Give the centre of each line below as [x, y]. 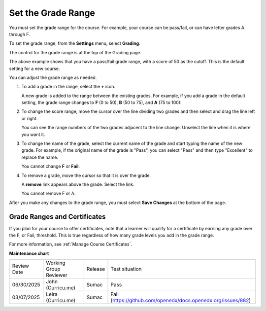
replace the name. [40, 157]
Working [56, 263]
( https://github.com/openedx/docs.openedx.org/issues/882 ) [181, 301]
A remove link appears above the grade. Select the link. [78, 184]
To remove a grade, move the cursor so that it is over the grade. [86, 175]
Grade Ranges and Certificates [57, 217]
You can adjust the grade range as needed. [53, 77]
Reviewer [57, 275]
